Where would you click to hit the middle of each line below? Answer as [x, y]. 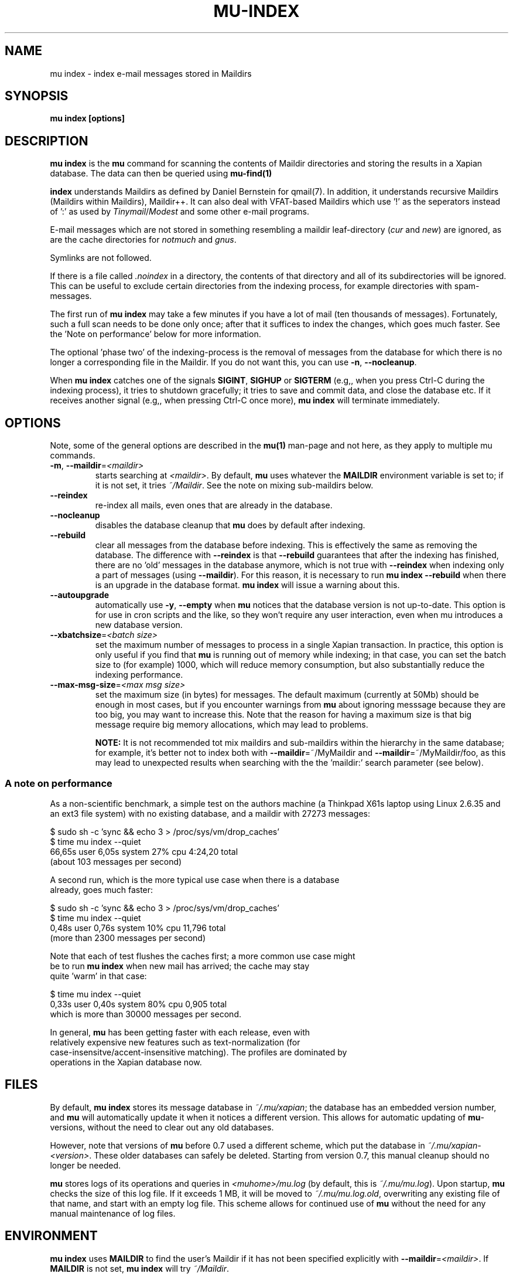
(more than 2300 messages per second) [128, 938]
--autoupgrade [80, 595]
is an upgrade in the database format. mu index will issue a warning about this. [247, 585]
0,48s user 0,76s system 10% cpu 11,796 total [138, 928]
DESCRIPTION [47, 141]
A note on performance [59, 783]
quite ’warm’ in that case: [98, 976]
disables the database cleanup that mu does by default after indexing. [230, 525]
